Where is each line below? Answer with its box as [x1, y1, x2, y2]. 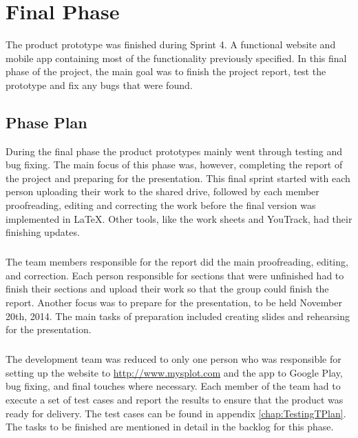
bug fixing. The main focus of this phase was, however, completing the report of [6, 157, 343, 172]
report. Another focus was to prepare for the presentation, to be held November [6, 295, 342, 310]
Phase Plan [6, 111, 87, 132]
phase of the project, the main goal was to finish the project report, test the [6, 64, 326, 79]
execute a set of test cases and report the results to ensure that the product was [6, 392, 344, 406]
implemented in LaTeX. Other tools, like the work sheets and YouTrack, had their [6, 211, 352, 226]
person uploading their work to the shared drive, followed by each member [6, 184, 319, 199]
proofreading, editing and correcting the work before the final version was [6, 198, 316, 212]
